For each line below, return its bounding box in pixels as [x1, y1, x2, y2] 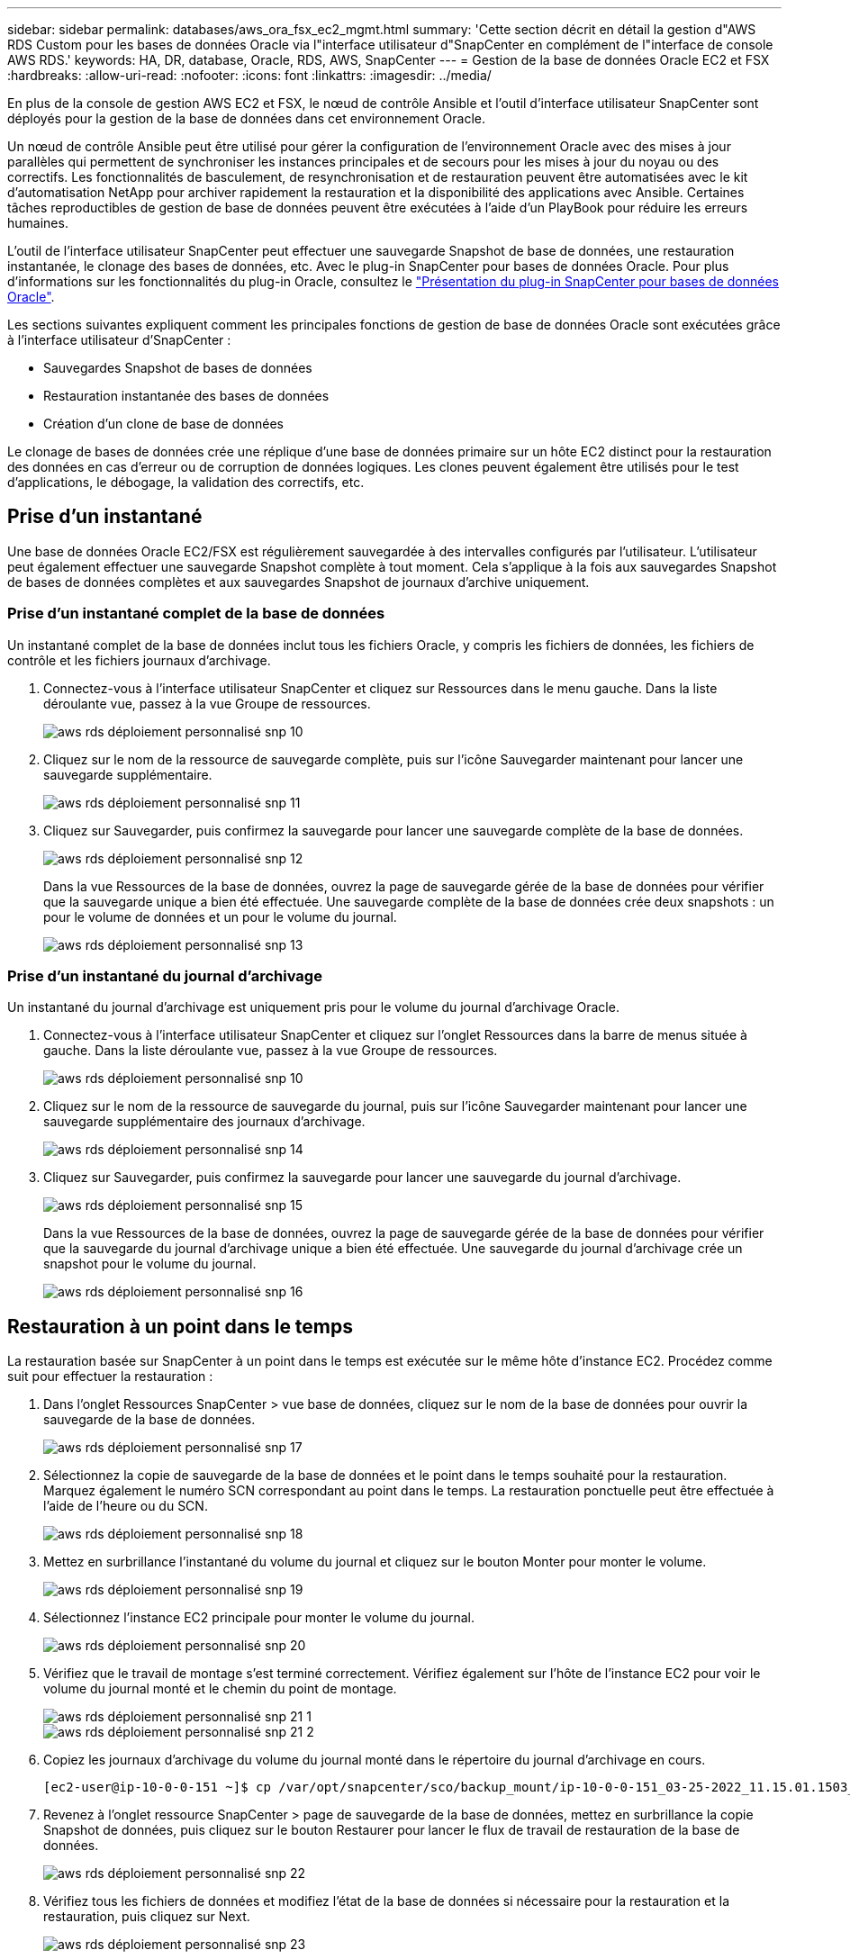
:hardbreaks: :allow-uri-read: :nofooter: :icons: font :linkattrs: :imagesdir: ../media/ [7, 68, 492, 83]
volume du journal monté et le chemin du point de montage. [43, 1681, 397, 1697]
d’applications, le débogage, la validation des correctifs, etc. [7, 474, 365, 490]
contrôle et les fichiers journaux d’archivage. [7, 652, 271, 668]
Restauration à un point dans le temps [7, 1314, 354, 1338]
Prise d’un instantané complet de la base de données [7, 604, 385, 623]
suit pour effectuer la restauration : [7, 1368, 213, 1385]
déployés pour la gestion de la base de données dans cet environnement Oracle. [7, 111, 485, 126]
